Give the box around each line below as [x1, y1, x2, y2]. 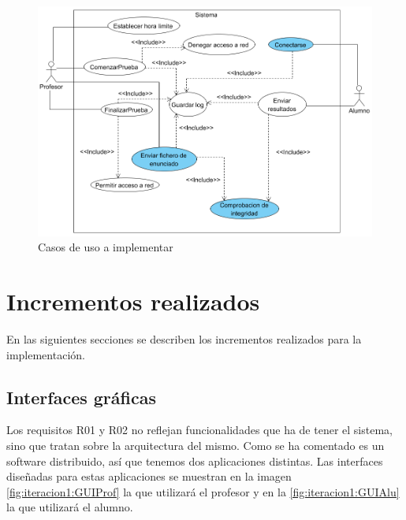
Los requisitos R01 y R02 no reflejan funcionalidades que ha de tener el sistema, [6, 422, 393, 438]
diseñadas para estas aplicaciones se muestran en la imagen [6, 468, 292, 485]
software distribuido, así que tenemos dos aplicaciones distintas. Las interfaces [6, 452, 383, 469]
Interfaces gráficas [6, 384, 156, 409]
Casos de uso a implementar [38, 239, 173, 255]
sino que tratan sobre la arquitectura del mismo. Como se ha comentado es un [6, 436, 385, 453]
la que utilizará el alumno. [6, 499, 133, 515]
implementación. [6, 346, 85, 362]
